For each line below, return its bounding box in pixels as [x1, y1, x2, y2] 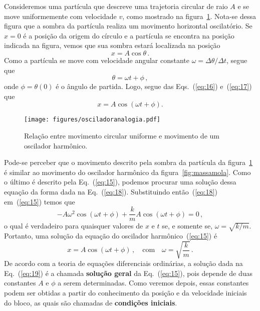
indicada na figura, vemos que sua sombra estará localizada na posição [4, 40, 220, 50]
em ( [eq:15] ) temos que [4, 196, 75, 206]
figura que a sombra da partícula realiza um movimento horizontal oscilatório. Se [4, 20, 252, 31]
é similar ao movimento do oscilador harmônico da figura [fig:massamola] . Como [4, 166, 251, 177]
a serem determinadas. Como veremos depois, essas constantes [58, 277, 249, 288]
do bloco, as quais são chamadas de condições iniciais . [4, 297, 177, 307]
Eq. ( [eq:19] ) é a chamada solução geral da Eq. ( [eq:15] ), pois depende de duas [4, 267, 253, 278]
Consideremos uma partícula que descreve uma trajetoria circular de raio [4, 1, 228, 11]
